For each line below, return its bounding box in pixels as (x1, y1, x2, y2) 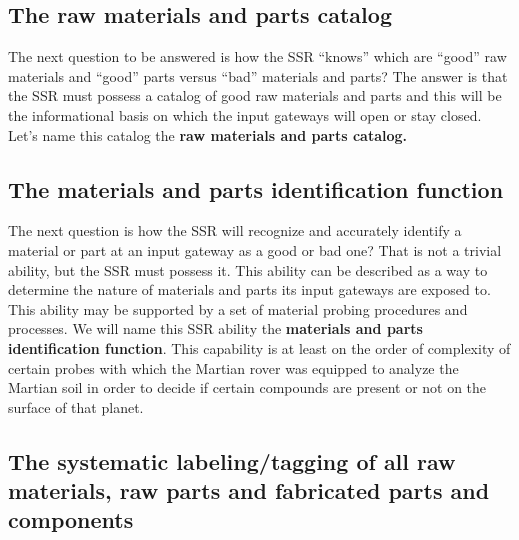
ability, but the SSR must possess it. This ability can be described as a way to (8, 259, 488, 280)
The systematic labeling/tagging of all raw (8, 445, 456, 476)
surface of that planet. (8, 396, 144, 417)
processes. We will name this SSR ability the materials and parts (8, 318, 423, 339)
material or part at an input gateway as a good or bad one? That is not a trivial (8, 239, 502, 260)
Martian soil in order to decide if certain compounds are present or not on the (8, 377, 487, 398)
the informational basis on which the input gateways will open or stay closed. (8, 104, 482, 125)
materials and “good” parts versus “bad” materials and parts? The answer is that (8, 65, 508, 86)
